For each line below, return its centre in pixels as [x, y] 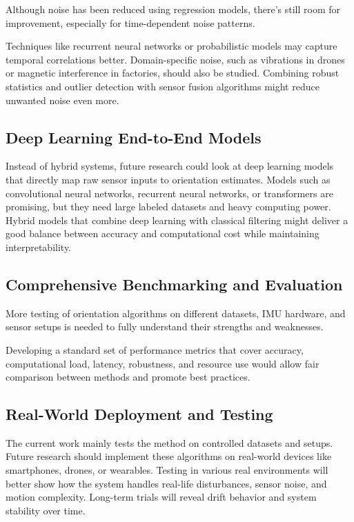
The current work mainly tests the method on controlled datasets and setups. [169, 442]
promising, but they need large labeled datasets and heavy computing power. [168, 207]
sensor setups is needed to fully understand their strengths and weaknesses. [165, 327]
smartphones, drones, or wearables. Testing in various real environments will [167, 470]
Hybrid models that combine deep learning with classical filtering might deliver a [177, 220]
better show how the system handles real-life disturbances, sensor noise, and [166, 483]
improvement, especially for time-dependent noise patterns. [130, 22]
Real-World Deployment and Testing [139, 414]
